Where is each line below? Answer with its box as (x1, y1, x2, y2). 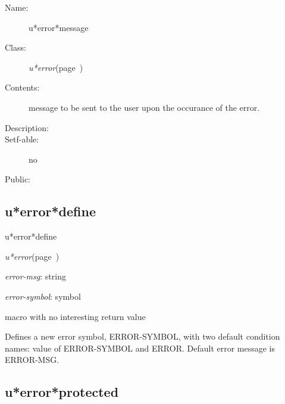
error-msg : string (5, 270, 66, 282)
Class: (5, 41, 26, 54)
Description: (5, 121, 49, 133)
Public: (5, 173, 30, 185)
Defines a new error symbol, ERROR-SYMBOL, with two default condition (5, 330, 280, 343)
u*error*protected (5, 383, 119, 401)
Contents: (5, 81, 40, 94)
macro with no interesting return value (5, 310, 146, 322)
